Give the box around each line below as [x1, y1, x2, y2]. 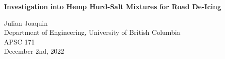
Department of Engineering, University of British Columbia [4, 27, 180, 37]
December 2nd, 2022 [4, 46, 64, 56]
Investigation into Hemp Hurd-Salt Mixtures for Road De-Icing [4, 1, 221, 11]
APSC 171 [4, 36, 35, 46]
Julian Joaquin [4, 17, 48, 28]
